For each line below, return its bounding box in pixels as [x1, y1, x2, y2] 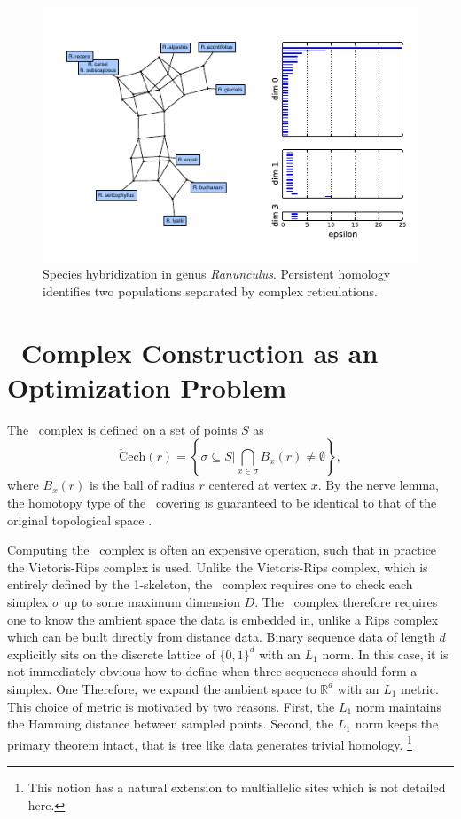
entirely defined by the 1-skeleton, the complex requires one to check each [7, 575, 413, 594]
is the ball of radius [89, 476, 195, 494]
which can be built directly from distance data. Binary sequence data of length [7, 627, 435, 646]
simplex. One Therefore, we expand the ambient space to [7, 679, 316, 697]
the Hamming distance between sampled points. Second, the [7, 714, 334, 733]
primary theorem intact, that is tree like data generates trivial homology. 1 [7, 732, 412, 753]
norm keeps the [355, 714, 439, 733]
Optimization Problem [7, 368, 287, 405]
